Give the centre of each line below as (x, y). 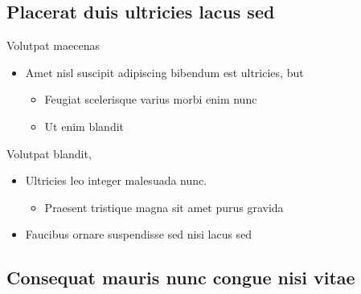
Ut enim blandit (84, 126)
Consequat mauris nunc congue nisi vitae (181, 278)
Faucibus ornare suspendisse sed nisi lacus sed (139, 234)
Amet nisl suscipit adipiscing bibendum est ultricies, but (164, 72)
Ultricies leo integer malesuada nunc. (116, 180)
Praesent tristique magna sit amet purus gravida (164, 207)
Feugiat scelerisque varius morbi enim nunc (151, 99)
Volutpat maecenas (53, 45)
